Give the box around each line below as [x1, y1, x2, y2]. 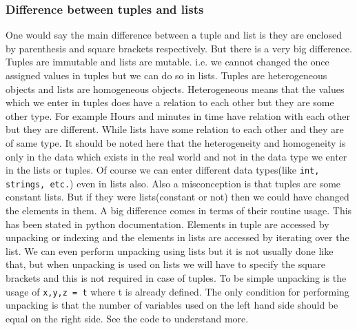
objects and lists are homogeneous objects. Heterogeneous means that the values [6, 81, 345, 96]
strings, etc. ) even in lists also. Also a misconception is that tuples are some [6, 176, 341, 190]
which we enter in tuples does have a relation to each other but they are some [6, 95, 334, 110]
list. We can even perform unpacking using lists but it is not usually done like [6, 243, 334, 258]
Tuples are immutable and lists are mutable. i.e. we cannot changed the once [6, 54, 329, 69]
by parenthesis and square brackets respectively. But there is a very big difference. [6, 41, 352, 55]
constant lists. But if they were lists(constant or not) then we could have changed [6, 189, 349, 204]
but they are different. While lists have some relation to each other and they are [6, 122, 344, 136]
